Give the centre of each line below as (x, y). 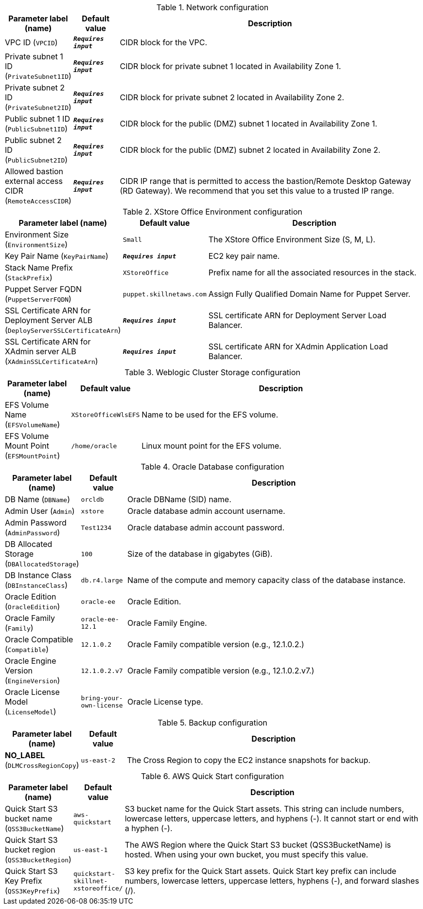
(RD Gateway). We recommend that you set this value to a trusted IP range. (257, 191)
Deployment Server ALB (49, 320)
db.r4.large (102, 580)
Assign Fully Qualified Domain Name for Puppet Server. (309, 294)
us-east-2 (98, 760)
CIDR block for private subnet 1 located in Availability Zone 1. (230, 66)
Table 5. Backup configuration (212, 723)
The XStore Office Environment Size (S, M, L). (292, 239)
